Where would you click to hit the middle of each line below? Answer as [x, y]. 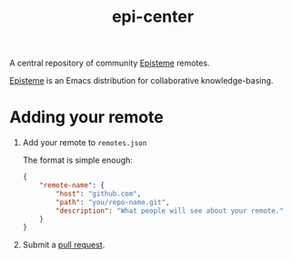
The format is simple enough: [78, 160]
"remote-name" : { [72, 185]
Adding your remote [86, 118]
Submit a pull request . [64, 245]
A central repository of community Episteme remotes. [110, 63]
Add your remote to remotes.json [85, 143]
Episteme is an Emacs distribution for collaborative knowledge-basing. [141, 81]
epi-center [153, 17]
